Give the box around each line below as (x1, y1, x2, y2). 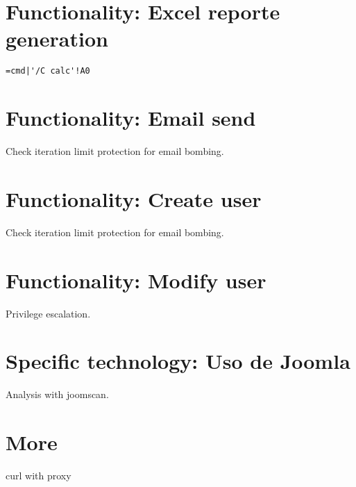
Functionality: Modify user (6, 265, 266, 294)
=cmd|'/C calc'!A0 (6, 66, 90, 76)
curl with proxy (6, 468, 71, 482)
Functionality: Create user (6, 184, 262, 213)
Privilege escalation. (6, 306, 91, 320)
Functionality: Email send (6, 104, 256, 132)
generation (6, 24, 108, 53)
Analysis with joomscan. (6, 387, 109, 402)
